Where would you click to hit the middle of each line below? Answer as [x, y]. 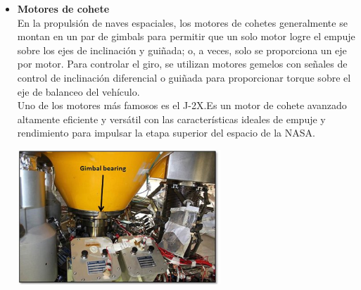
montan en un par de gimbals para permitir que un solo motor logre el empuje [186, 36]
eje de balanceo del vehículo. [78, 91]
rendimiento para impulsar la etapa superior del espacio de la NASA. [166, 133]
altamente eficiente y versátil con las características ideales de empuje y [171, 119]
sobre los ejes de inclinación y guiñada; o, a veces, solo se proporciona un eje [182, 50]
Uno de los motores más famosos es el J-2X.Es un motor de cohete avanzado [182, 105]
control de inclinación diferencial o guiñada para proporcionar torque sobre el [184, 77]
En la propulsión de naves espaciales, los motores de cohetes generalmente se [182, 22]
